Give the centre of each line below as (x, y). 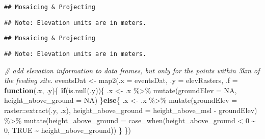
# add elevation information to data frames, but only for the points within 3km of (132, 70)
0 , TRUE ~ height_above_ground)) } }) (68, 130)
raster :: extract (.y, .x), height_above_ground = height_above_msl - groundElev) (131, 110)
